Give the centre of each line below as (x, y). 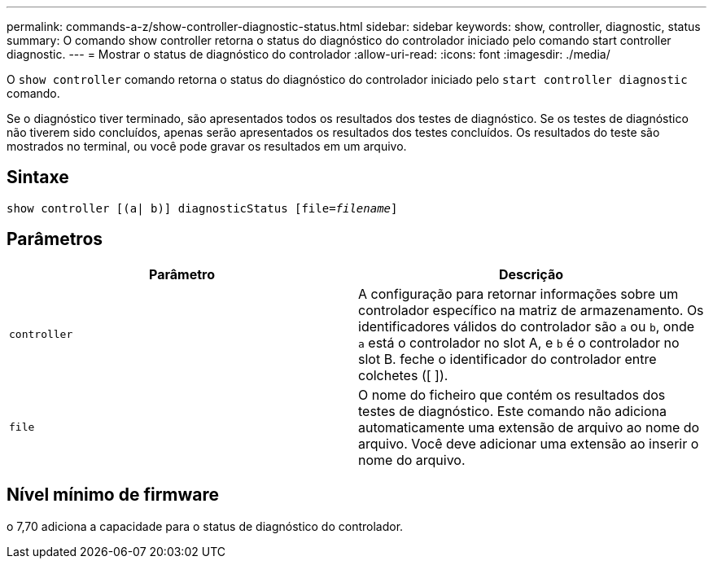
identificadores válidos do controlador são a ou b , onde (527, 326)
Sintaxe (38, 177)
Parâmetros (55, 239)
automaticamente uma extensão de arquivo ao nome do (529, 427)
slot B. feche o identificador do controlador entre (507, 359)
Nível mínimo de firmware (113, 495)
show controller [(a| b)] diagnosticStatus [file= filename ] (202, 208)
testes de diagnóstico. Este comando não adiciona (513, 411)
